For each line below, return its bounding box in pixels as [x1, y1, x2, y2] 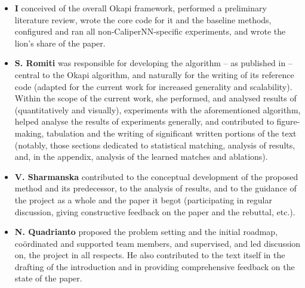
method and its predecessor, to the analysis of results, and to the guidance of [14, 182, 297, 194]
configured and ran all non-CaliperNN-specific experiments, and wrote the [14, 25, 286, 38]
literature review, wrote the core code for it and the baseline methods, [14, 13, 272, 26]
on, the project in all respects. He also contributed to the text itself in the [14, 249, 285, 261]
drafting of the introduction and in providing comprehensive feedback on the [14, 260, 295, 272]
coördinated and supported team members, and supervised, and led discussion [14, 237, 301, 249]
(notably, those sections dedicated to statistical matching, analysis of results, [14, 138, 295, 151]
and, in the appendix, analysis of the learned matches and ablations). [14, 150, 268, 163]
